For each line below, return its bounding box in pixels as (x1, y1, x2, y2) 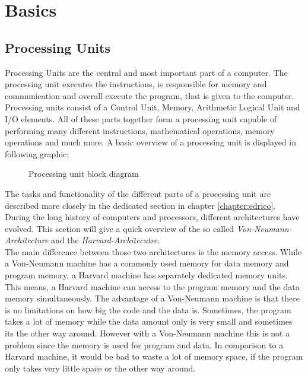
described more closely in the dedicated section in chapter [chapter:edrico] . (5, 199, 276, 211)
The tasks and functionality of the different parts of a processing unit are (5, 187, 271, 199)
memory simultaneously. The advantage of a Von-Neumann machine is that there (5, 292, 300, 304)
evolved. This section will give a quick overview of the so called (5, 222, 234, 234)
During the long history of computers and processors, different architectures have (5, 211, 300, 223)
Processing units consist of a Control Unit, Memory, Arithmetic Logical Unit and (5, 101, 300, 113)
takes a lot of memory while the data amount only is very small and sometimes (5, 315, 293, 328)
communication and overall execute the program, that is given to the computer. (5, 89, 294, 101)
